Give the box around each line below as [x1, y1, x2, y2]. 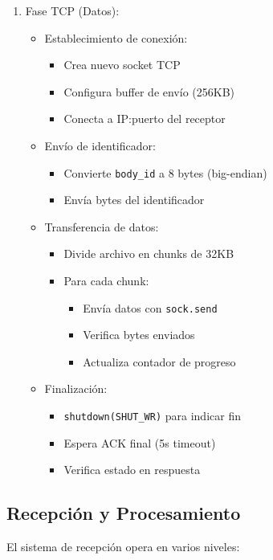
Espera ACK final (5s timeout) [63, 434, 216, 451]
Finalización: [44, 380, 108, 397]
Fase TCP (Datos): [25, 2, 120, 18]
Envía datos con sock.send [83, 299, 218, 316]
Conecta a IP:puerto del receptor [63, 110, 226, 127]
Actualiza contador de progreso [83, 353, 236, 370]
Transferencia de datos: [44, 218, 159, 235]
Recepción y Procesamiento [6, 501, 241, 525]
